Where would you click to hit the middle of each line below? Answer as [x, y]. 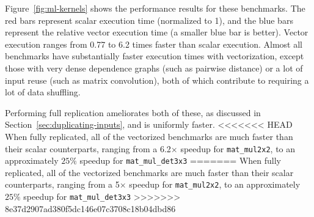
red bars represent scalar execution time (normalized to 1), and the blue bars [149, 20]
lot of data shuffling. [43, 92]
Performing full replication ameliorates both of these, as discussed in [133, 112]
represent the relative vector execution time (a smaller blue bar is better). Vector [157, 32]
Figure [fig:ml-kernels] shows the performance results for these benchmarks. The [155, 8]
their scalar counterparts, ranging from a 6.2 [88, 148]
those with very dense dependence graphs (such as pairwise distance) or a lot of [154, 68]
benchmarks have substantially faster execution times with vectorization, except [155, 56]
